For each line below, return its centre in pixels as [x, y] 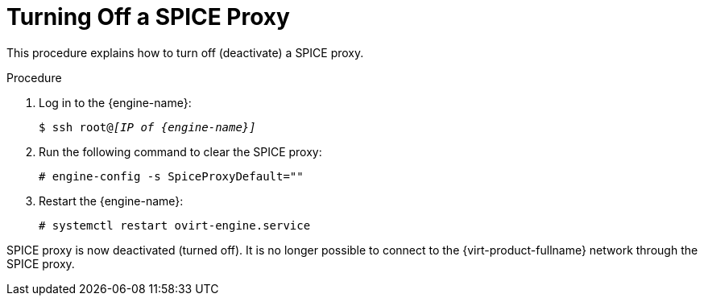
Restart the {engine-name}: [111, 201]
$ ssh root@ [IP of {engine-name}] [147, 127]
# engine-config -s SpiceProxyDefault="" [171, 176]
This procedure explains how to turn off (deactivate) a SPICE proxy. [185, 52]
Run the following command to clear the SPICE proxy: [180, 151]
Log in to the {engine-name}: [115, 102]
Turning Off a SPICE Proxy [148, 17]
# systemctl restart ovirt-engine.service [175, 225]
